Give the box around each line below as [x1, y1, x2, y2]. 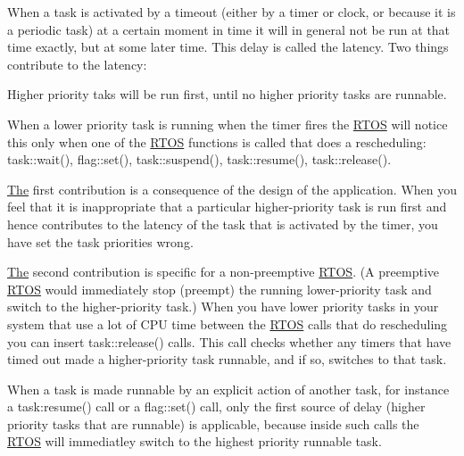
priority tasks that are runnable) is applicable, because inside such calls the [7, 414, 419, 433]
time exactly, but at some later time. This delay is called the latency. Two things [7, 37, 449, 56]
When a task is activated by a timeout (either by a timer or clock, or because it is [7, 3, 456, 21]
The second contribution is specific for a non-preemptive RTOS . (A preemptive [7, 262, 439, 281]
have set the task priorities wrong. [7, 232, 194, 251]
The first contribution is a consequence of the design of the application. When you [7, 179, 458, 198]
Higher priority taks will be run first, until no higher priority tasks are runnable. [7, 85, 447, 104]
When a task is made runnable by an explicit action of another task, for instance [7, 379, 450, 398]
